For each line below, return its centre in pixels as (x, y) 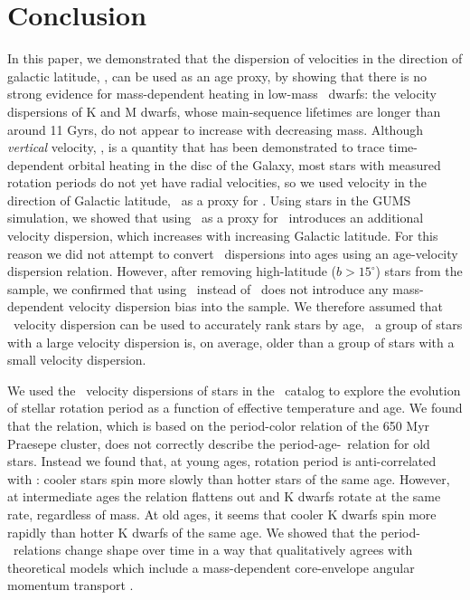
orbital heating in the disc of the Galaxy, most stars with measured (254, 164)
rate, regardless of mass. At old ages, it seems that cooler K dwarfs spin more (222, 514)
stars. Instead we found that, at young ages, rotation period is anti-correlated (222, 461)
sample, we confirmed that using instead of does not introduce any (198, 288)
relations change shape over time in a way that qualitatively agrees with (213, 550)
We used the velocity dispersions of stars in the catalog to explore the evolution (234, 390)
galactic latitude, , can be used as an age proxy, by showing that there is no (217, 76)
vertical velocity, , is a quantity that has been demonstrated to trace (196, 147)
